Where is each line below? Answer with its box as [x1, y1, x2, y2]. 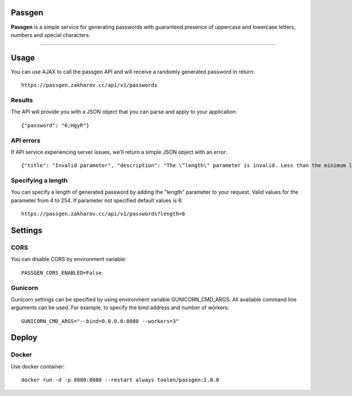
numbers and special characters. [11, 31, 91, 38]
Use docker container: [11, 363, 65, 370]
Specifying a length [11, 177, 68, 185]
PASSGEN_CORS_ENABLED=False [21, 269, 102, 276]
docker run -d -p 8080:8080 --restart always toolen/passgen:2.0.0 [21, 377, 219, 384]
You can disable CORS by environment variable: [11, 256, 127, 263]
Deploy [11, 333, 38, 343]
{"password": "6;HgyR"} [21, 122, 90, 128]
